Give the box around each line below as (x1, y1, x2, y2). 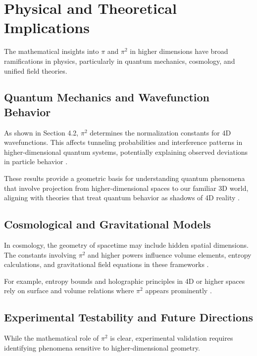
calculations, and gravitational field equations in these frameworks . (4, 259, 209, 269)
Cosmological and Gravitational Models (4, 217, 211, 232)
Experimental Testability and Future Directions (4, 310, 253, 325)
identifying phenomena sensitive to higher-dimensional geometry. (4, 342, 200, 353)
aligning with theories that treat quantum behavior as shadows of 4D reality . (4, 192, 240, 203)
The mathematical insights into (4, 46, 99, 56)
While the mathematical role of (4, 333, 99, 343)
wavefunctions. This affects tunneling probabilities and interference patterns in (4, 137, 243, 147)
